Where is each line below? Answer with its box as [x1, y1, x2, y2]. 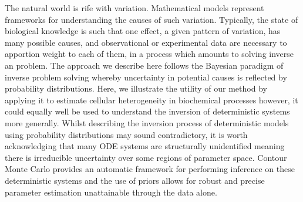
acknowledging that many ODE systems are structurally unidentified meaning [5, 140, 285, 152]
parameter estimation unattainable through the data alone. [5, 186, 217, 198]
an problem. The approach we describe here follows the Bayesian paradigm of [5, 59, 284, 71]
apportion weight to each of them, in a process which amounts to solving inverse [5, 48, 294, 60]
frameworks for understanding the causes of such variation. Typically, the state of [5, 13, 298, 25]
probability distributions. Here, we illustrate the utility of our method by [5, 82, 267, 95]
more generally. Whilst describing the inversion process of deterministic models [5, 116, 289, 129]
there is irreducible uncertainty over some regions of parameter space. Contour [5, 151, 287, 163]
